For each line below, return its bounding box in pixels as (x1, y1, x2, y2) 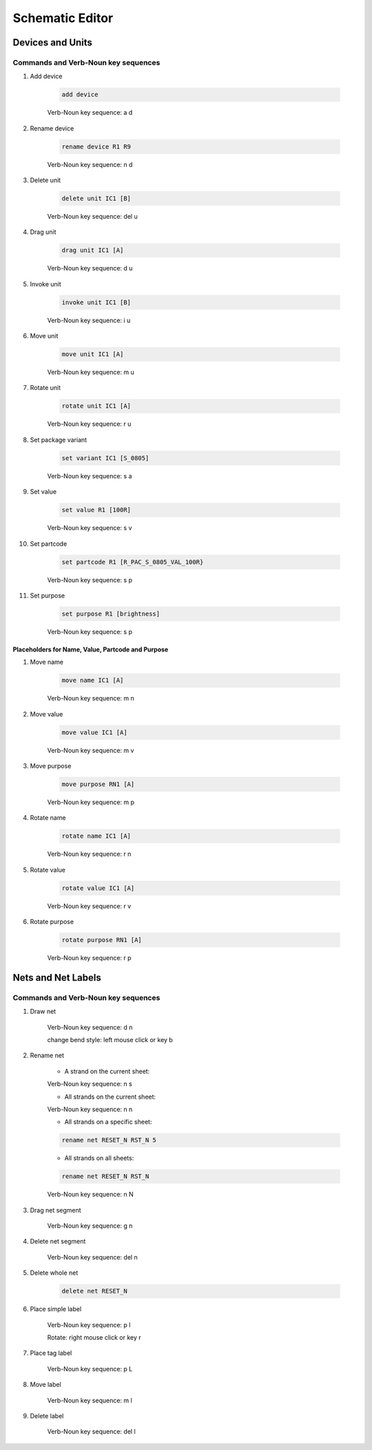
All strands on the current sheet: (64, 1093, 156, 1101)
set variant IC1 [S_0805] (61, 454, 149, 462)
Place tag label (30, 1349, 72, 1358)
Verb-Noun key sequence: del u (47, 213, 138, 220)
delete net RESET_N (61, 1287, 127, 1295)
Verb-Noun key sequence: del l (47, 1427, 136, 1436)
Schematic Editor (12, 10, 114, 26)
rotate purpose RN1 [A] (61, 936, 143, 944)
